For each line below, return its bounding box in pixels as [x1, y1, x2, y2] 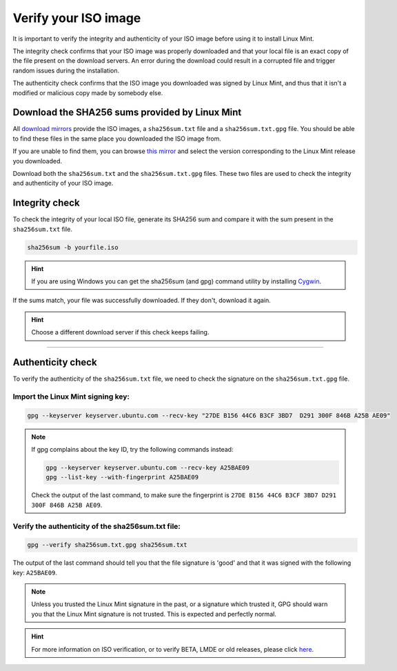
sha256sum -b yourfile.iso [27, 243, 119, 251]
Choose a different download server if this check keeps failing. [31, 328, 210, 337]
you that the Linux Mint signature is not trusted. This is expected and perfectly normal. [31, 610, 277, 618]
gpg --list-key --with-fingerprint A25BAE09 [45, 473, 199, 481]
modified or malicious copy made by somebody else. [12, 88, 163, 97]
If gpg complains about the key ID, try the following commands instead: [31, 445, 234, 454]
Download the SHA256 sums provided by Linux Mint [12, 107, 242, 119]
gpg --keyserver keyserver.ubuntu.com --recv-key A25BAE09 [45, 464, 250, 472]
